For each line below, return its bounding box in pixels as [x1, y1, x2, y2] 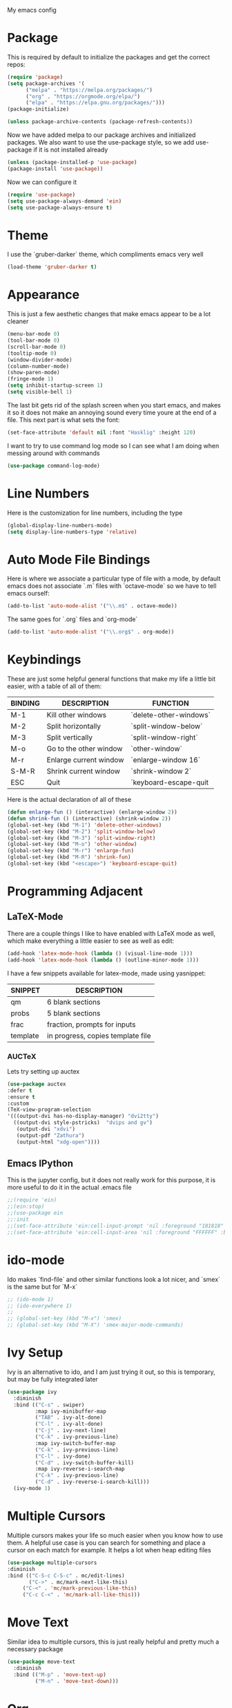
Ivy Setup [7, 1345, 64, 1361]
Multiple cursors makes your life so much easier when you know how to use [7, 1531, 223, 1539]
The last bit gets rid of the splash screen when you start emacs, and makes [7, 401, 221, 409]
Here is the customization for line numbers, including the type [7, 508, 183, 517]
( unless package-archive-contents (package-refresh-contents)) [7, 118, 193, 125]
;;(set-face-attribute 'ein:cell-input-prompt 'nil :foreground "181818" [7, 1222, 224, 1229]
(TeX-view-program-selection [7, 1106, 91, 1113]
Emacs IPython [7, 1158, 74, 1170]
